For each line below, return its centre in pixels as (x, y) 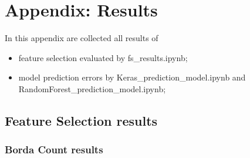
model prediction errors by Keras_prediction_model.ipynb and (132, 77)
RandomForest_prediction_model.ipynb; (92, 88)
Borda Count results (54, 149)
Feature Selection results (81, 120)
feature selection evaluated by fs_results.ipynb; (103, 57)
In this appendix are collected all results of (82, 38)
